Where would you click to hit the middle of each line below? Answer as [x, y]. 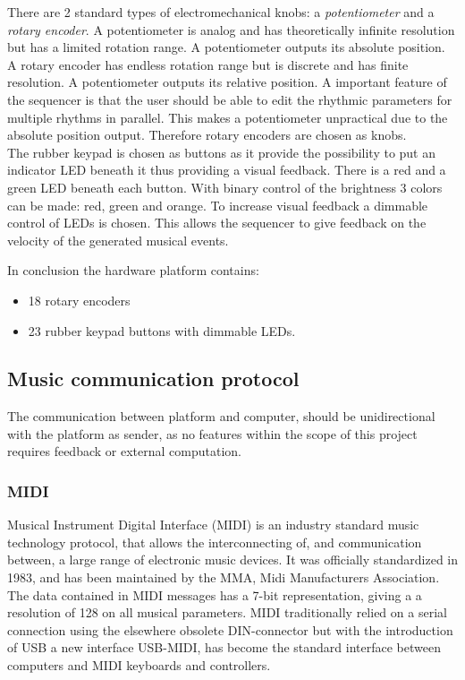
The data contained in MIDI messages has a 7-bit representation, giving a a [215, 594]
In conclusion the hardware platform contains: [133, 270]
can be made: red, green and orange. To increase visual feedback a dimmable [218, 205]
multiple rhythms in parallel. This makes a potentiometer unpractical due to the [228, 117]
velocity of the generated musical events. [118, 240]
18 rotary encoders [79, 300]
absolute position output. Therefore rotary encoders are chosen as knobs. [207, 135]
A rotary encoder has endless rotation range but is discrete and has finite [208, 64]
